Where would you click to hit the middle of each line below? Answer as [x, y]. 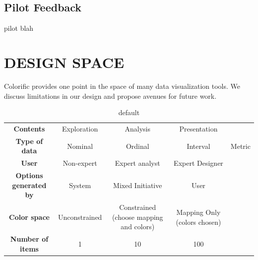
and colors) [138, 227]
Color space [29, 217]
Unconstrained [80, 217]
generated [29, 185]
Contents [29, 128]
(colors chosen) [198, 222]
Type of [29, 141]
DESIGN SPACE [64, 62]
